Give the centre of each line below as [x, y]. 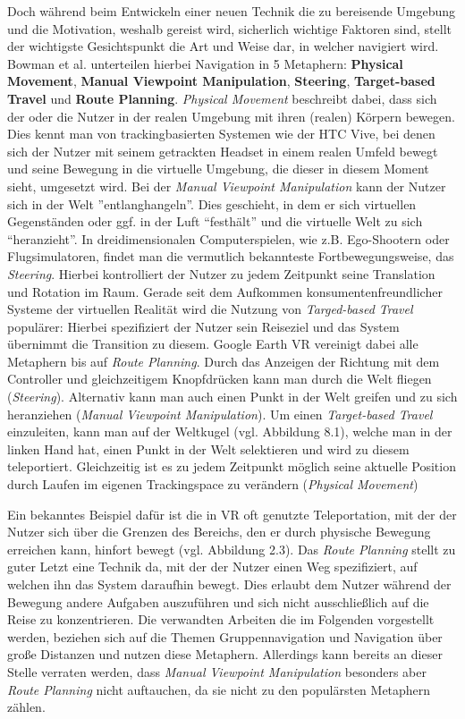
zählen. [26, 707]
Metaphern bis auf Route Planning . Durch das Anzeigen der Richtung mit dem [224, 361]
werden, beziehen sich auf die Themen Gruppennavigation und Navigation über [225, 636]
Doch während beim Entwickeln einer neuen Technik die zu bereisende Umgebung [232, 11]
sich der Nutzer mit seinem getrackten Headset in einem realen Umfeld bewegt [223, 151]
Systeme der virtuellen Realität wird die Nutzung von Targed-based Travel [210, 309]
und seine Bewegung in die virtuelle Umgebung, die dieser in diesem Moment [218, 169]
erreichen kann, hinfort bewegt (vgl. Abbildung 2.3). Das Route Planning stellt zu [232, 549]
